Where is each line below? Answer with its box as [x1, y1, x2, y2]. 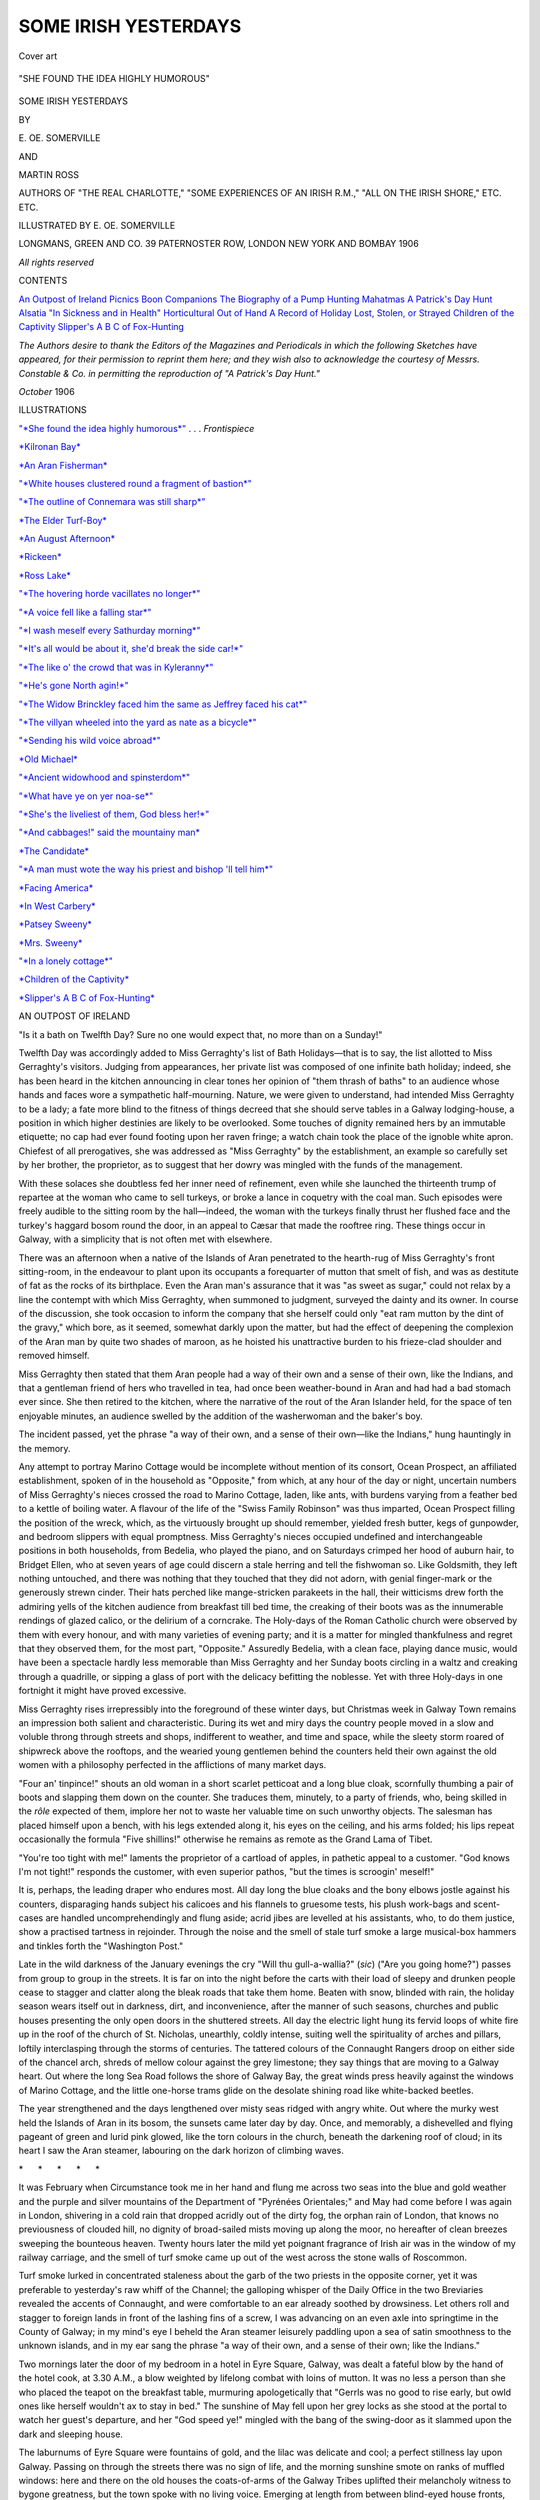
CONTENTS [18, 275, 68, 287]
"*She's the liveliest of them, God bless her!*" [18, 808, 210, 820]
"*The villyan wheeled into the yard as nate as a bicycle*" [18, 716, 257, 728]
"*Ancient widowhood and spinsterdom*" [18, 771, 191, 784]
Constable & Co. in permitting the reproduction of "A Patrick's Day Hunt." [18, 367, 320, 379]
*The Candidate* [18, 845, 90, 857]
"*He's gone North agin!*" [18, 680, 129, 692]
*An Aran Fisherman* [18, 459, 108, 471]
